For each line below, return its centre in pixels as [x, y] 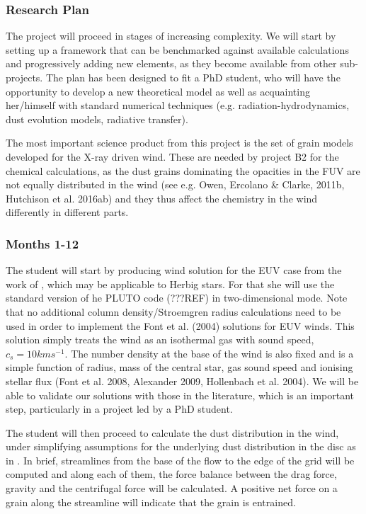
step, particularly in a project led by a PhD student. [119, 409]
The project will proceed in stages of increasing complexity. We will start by [171, 36]
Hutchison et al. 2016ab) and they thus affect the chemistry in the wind [162, 198]
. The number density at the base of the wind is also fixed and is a [209, 353]
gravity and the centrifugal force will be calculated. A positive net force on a [172, 488]
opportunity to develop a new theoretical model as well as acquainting [158, 91]
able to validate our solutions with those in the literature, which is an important [180, 395]
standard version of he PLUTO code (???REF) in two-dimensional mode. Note [177, 298]
